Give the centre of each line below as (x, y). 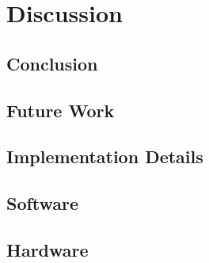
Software (43, 203)
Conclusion (52, 63)
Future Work (61, 110)
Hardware (47, 249)
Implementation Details (105, 156)
